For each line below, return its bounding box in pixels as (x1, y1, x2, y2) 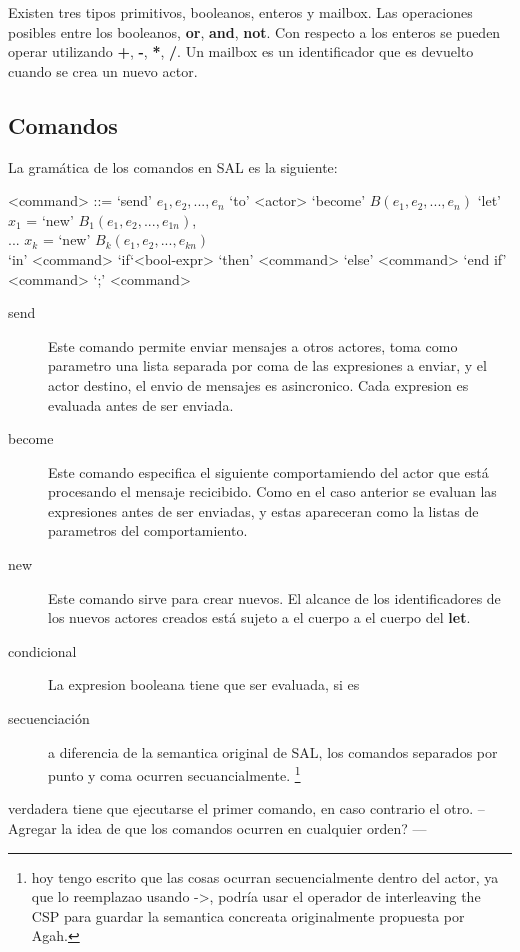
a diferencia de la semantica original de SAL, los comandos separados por (48, 741, 498, 762)
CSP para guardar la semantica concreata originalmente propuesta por (31, 905, 465, 926)
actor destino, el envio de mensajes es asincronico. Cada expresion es (48, 374, 469, 395)
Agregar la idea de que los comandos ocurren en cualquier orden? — (8, 818, 427, 839)
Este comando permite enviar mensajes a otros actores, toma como (48, 335, 458, 356)
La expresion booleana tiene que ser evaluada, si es (48, 674, 360, 695)
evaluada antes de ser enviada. (48, 394, 234, 415)
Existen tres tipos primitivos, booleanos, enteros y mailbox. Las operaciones (8, 2, 473, 22)
